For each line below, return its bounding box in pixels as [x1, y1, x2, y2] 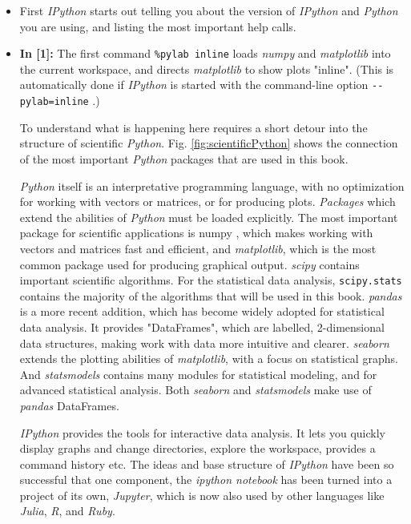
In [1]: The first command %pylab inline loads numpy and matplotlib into [19, 45, 391, 62]
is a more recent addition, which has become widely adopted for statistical [19, 303, 385, 320]
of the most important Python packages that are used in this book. [19, 150, 349, 167]
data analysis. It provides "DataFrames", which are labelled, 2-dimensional [19, 318, 385, 335]
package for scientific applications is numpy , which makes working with [19, 224, 373, 241]
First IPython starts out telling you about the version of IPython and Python [19, 2, 398, 18]
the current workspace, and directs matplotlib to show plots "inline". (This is [19, 60, 394, 77]
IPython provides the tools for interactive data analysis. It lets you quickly [19, 424, 385, 441]
